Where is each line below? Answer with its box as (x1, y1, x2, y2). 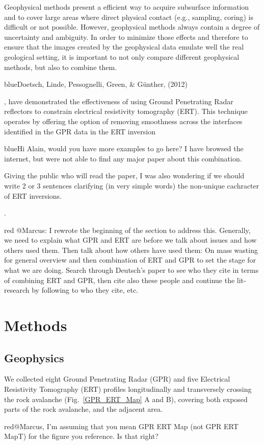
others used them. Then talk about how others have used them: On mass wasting (4, 244, 258, 255)
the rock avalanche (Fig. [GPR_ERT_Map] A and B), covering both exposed (4, 393, 248, 404)
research (4, 285, 30, 295)
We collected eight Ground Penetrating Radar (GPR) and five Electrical (4, 373, 230, 384)
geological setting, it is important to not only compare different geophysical (4, 51, 240, 62)
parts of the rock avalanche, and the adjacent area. (4, 404, 163, 414)
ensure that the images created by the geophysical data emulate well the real (4, 41, 244, 52)
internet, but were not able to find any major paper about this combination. (4, 153, 242, 163)
